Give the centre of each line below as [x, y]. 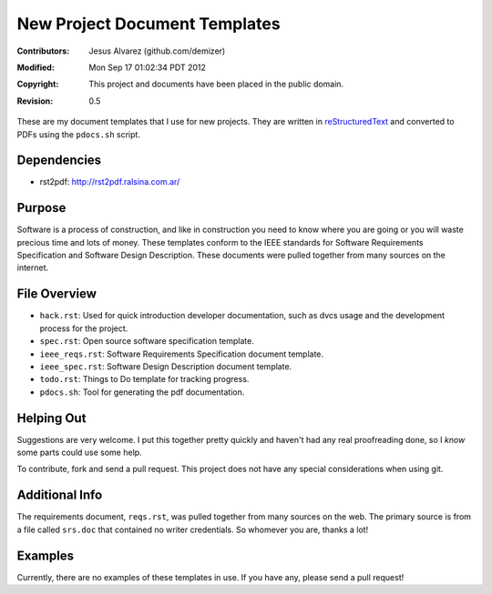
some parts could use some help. [79, 453]
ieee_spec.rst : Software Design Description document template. [166, 366]
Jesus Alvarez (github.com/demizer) [157, 51]
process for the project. [84, 328]
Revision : [35, 101]
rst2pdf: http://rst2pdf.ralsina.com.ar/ [110, 182]
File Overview [57, 294]
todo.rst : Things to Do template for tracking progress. [144, 379]
